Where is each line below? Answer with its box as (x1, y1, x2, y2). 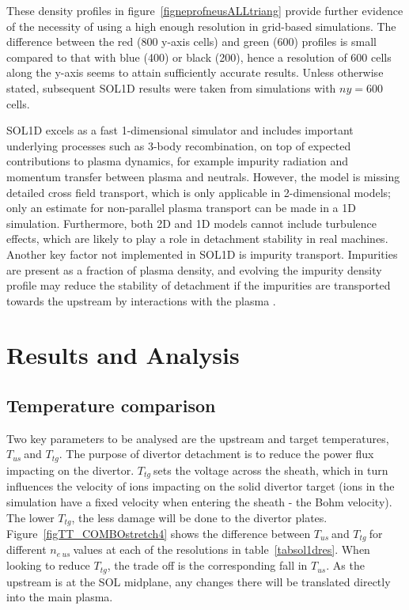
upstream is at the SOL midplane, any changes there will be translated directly (6, 573, 391, 589)
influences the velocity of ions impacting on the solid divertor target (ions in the (6, 478, 395, 494)
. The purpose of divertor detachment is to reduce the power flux (59, 445, 374, 462)
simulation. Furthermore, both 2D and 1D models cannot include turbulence (6, 214, 377, 231)
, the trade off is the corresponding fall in (107, 557, 308, 574)
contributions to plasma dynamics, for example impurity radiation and (6, 153, 349, 169)
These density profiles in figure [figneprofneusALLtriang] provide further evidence (6, 2, 403, 18)
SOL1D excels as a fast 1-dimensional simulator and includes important (6, 122, 354, 138)
